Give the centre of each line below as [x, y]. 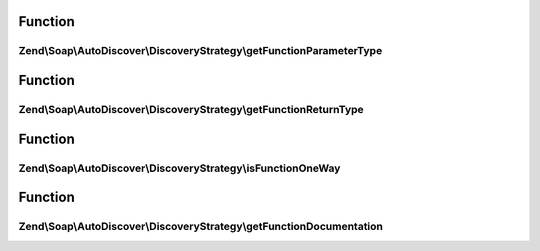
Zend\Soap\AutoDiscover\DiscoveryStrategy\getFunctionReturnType [191, 109]
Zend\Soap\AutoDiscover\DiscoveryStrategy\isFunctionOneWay [179, 168]
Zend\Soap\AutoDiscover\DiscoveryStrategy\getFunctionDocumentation [201, 227]
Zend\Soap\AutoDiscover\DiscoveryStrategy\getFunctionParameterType [200, 51]
